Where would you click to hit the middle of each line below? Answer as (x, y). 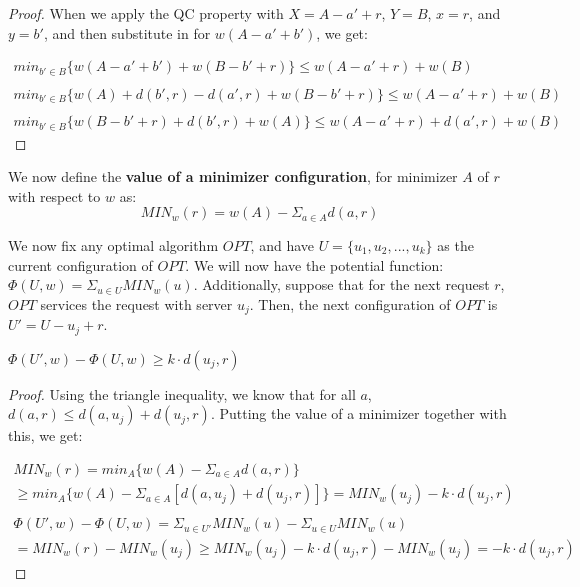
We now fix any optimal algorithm (113, 244)
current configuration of (80, 264)
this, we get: (45, 435)
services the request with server (136, 303)
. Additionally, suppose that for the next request (341, 284)
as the (455, 244)
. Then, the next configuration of (350, 303)
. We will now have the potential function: (314, 264)
